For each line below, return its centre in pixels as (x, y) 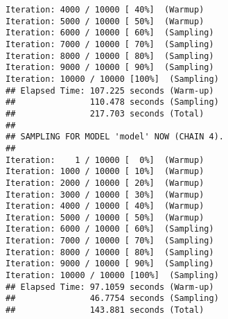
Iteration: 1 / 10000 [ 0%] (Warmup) (105, 160)
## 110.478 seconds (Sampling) (112, 102)
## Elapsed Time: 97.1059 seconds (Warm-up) (110, 287)
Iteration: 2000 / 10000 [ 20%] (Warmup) (105, 183)
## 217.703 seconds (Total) (105, 113)
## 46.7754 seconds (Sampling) (112, 299)
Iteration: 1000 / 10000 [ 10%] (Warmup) (105, 172)
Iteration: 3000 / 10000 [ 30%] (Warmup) (105, 195)
